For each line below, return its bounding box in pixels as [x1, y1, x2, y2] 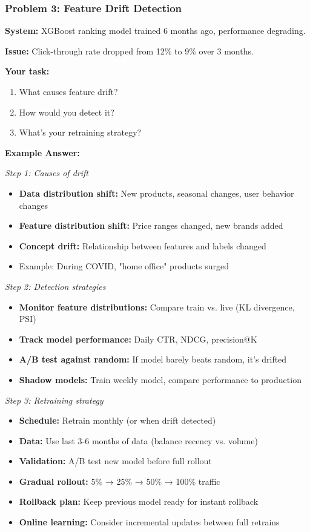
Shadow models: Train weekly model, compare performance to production [19, 373, 302, 386]
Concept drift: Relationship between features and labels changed [19, 239, 266, 252]
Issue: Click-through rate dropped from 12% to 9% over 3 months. [5, 44, 254, 57]
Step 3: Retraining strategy [5, 393, 104, 406]
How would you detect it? [19, 105, 114, 118]
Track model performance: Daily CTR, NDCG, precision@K [19, 332, 257, 345]
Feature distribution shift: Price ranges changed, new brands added [19, 219, 283, 232]
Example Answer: [5, 146, 80, 159]
